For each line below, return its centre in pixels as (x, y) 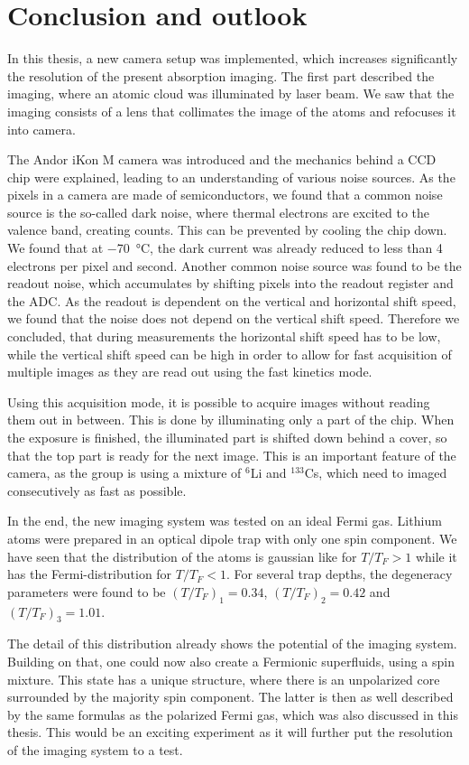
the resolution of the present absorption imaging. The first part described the (221, 75)
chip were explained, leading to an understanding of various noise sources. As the (231, 177)
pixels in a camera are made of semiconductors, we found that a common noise (225, 195)
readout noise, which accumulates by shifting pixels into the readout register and (230, 283)
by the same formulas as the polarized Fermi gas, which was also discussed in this (233, 714)
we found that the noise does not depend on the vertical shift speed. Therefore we (234, 318)
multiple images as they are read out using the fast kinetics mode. (190, 372)
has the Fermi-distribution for (90, 574)
